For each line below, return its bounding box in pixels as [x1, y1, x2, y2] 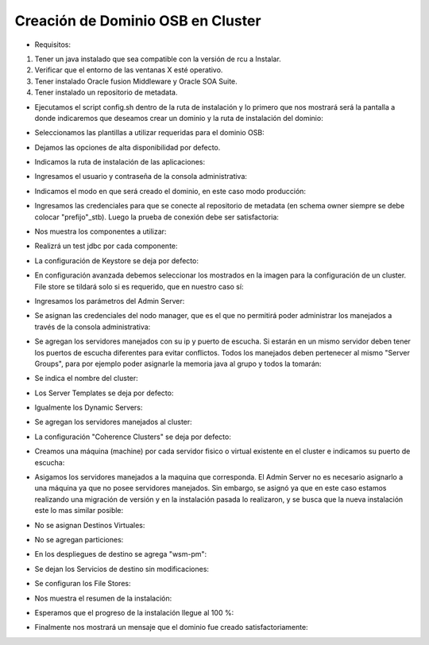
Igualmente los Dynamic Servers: [34, 402, 143, 413]
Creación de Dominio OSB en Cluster [14, 12, 261, 29]
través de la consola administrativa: [34, 322, 151, 332]
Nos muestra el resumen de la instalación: [34, 593, 172, 603]
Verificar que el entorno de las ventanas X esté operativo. [34, 65, 223, 75]
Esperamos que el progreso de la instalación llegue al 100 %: [34, 608, 234, 617]
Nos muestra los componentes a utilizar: [34, 227, 167, 236]
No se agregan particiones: [34, 535, 124, 544]
